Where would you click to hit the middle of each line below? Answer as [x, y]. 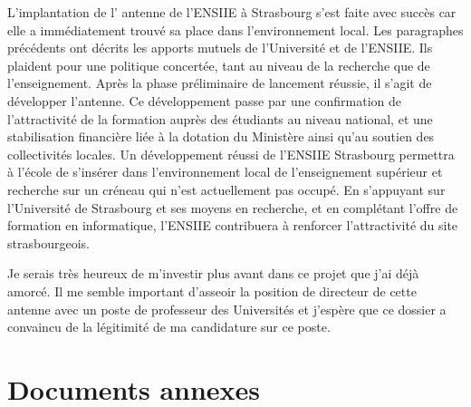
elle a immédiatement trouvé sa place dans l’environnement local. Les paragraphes [235, 29]
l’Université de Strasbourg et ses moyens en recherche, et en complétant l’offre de [233, 207]
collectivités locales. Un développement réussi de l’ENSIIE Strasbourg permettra [231, 154]
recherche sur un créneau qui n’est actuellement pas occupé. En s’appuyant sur [226, 189]
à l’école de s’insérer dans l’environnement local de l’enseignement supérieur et [225, 172]
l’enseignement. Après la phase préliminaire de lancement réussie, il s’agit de [220, 83]
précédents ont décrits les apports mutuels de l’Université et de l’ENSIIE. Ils [220, 48]
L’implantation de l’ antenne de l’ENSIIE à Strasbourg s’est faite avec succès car [232, 12]
